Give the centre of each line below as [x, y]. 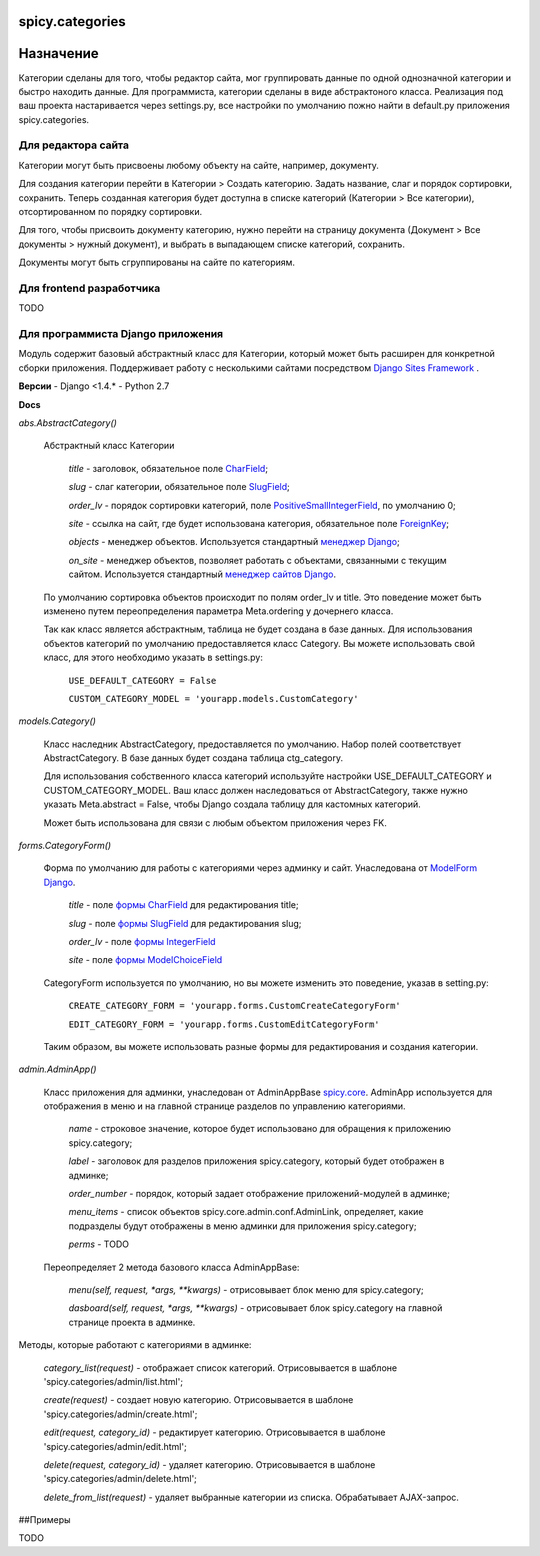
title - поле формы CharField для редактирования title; [183, 905]
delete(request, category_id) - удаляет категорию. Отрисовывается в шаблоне [209, 1464]
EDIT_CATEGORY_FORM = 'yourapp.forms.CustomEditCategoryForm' [224, 1024]
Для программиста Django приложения [121, 334]
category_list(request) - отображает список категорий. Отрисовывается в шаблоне [220, 1367]
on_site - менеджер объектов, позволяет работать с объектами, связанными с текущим [257, 560]
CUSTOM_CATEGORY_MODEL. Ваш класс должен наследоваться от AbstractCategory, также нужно [256, 790]
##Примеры [44, 1520]
